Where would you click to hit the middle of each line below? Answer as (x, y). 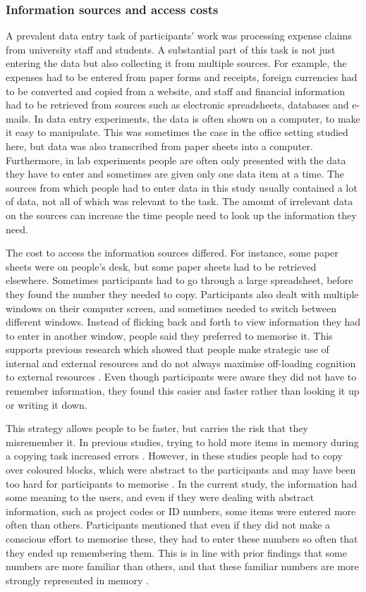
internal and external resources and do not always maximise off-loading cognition (181, 363)
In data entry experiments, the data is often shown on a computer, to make (197, 118)
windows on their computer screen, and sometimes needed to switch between (171, 308)
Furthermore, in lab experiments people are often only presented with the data (176, 160)
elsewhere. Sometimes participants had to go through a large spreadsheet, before (179, 280)
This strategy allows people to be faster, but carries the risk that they (157, 428)
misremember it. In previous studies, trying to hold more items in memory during (182, 442)
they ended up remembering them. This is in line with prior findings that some (176, 552)
